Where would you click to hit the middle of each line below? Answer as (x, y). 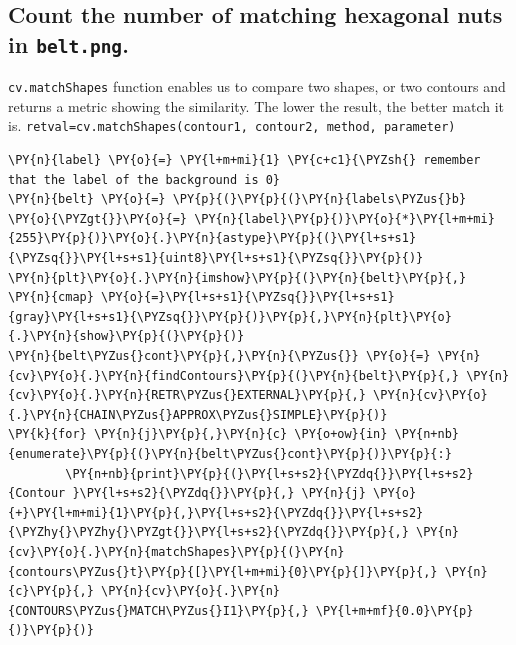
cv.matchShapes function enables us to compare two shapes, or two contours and (257, 86)
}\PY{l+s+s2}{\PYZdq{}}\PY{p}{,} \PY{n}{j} (219, 493)
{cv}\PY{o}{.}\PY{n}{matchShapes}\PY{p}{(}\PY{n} (176, 551)
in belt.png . (68, 43)
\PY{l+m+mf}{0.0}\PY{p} (394, 610)
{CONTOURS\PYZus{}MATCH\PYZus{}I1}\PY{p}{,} (158, 610)
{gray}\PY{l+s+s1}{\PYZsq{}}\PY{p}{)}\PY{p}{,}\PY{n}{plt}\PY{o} (230, 316)
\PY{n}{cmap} (51, 297)
